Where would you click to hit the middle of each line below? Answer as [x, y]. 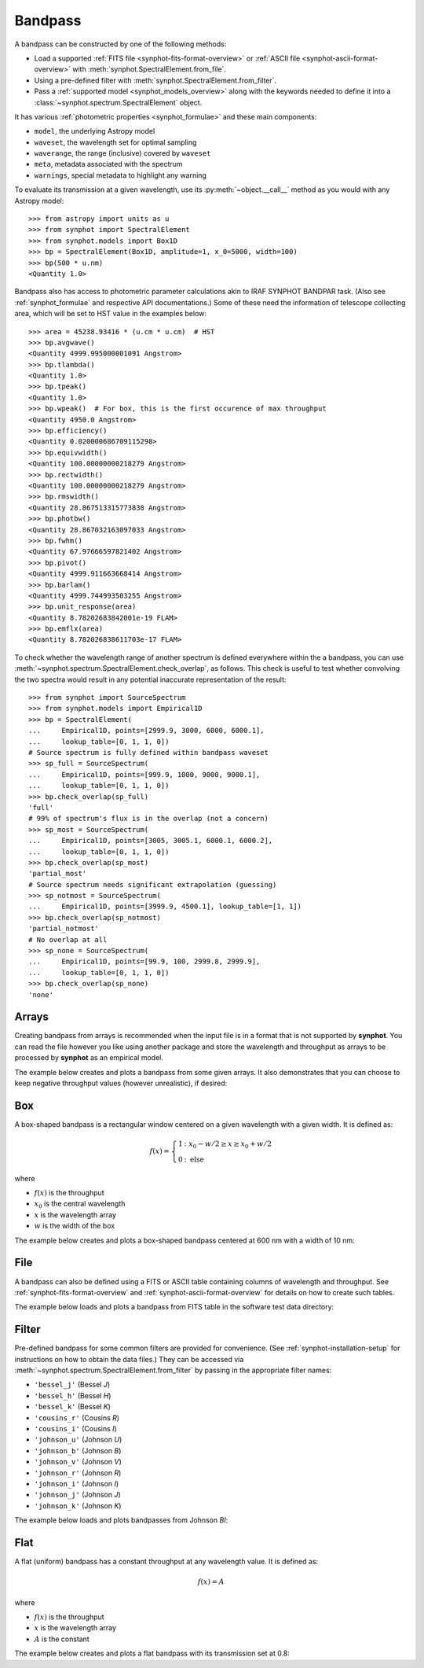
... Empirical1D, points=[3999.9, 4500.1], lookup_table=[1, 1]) [165, 907]
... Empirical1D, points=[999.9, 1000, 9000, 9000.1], [144, 774]
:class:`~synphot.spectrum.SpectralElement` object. [118, 102]
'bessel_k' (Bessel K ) [73, 1407]
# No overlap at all [68, 939]
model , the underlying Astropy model [95, 131]
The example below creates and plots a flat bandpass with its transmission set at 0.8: [152, 1653]
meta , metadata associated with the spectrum [109, 164]
